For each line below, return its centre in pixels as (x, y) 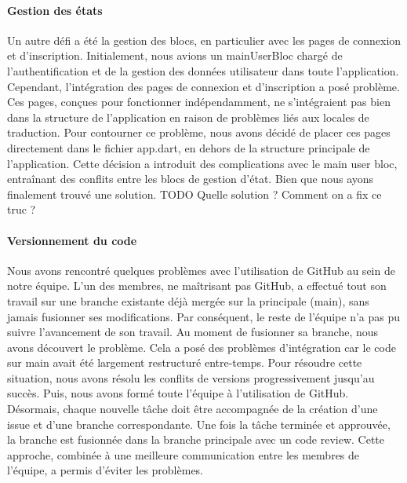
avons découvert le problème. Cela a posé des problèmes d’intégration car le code (202, 347)
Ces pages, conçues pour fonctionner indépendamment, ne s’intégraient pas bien (199, 102)
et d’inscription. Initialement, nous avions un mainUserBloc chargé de (175, 55)
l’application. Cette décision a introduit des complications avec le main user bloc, (202, 163)
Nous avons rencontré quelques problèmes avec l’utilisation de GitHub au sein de (201, 270)
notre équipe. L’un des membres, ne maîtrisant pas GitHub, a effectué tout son (197, 285)
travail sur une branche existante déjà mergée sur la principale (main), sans (188, 300)
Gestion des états (55, 10)
